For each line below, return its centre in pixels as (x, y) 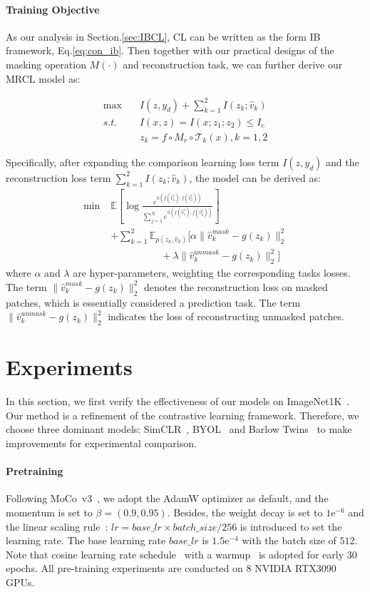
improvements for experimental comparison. (101, 443)
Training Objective (53, 9)
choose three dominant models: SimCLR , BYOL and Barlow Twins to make (179, 429)
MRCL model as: (43, 78)
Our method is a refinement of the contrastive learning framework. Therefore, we (183, 415)
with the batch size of (289, 540)
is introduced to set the (291, 526)
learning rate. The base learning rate (86, 540)
